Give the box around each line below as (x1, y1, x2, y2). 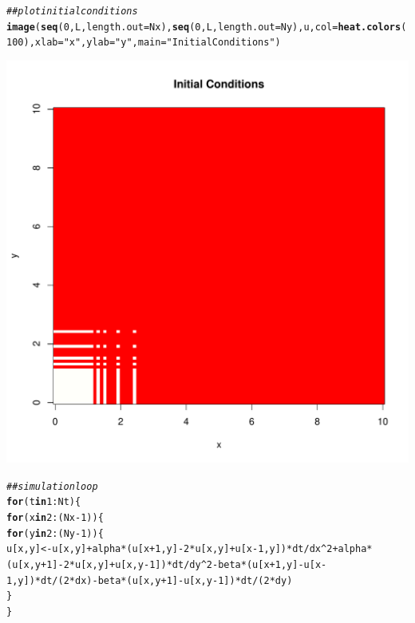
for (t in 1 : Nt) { (6, 496, 81, 508)
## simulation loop (6, 480, 98, 492)
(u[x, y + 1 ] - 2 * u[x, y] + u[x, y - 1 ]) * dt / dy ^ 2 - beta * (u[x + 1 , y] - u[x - (6, 558, 327, 570)
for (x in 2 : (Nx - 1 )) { (6, 511, 104, 523)
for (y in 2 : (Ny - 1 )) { (6, 527, 104, 539)
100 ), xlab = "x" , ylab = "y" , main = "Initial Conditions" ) (6, 37, 281, 49)
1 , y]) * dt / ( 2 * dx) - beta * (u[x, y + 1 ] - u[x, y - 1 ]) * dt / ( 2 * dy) (6, 574, 293, 586)
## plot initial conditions (6, 6, 138, 17)
